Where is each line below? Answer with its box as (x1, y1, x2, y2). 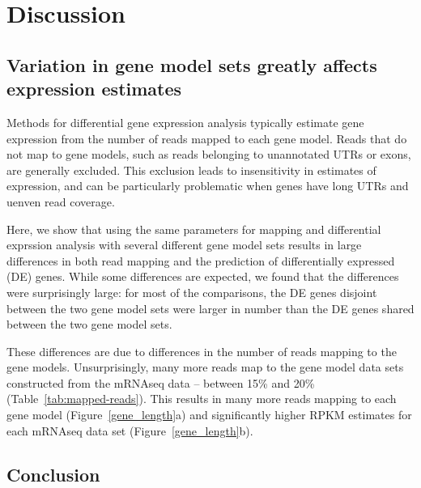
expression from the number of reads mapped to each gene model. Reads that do (6, 129, 407, 146)
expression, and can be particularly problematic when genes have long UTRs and (6, 177, 409, 194)
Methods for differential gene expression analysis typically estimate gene (6, 113, 364, 130)
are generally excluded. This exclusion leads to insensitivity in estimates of (6, 161, 376, 178)
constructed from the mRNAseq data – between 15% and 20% (6, 374, 315, 391)
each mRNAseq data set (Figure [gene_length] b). (6, 422, 253, 439)
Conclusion (6, 461, 100, 486)
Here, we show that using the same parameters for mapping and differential (6, 220, 381, 237)
